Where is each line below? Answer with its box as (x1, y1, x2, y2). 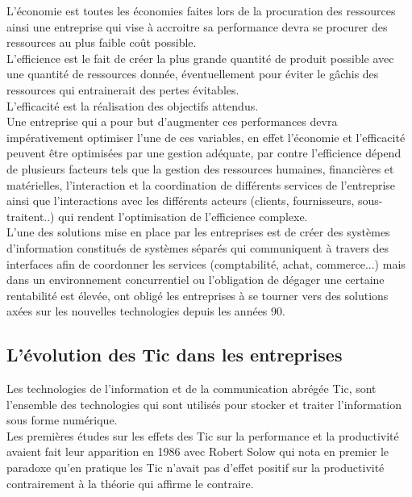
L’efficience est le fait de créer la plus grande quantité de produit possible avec (6, 49, 394, 66)
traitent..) (6, 207, 55, 224)
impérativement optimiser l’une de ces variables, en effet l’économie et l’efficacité (6, 128, 406, 145)
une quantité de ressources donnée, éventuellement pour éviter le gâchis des (6, 65, 379, 82)
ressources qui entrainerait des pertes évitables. (6, 81, 239, 98)
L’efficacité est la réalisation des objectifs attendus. (6, 97, 259, 114)
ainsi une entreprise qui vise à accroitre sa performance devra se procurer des (6, 18, 388, 35)
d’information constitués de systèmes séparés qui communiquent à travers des (6, 239, 389, 256)
